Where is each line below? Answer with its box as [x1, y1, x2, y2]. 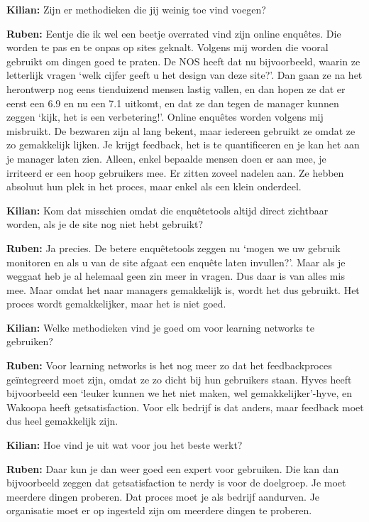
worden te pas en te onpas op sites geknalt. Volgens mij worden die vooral [6, 40, 329, 55]
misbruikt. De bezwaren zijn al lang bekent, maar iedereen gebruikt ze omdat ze [6, 123, 356, 138]
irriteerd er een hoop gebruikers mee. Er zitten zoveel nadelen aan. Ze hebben [6, 165, 344, 180]
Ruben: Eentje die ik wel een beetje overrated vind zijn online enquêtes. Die [6, 26, 341, 40]
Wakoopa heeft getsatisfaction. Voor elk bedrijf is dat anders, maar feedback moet [6, 399, 364, 414]
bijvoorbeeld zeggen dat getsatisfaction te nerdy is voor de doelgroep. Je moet [6, 475, 346, 490]
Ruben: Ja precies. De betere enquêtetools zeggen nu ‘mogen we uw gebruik [6, 240, 341, 255]
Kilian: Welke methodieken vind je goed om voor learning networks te [6, 320, 314, 335]
